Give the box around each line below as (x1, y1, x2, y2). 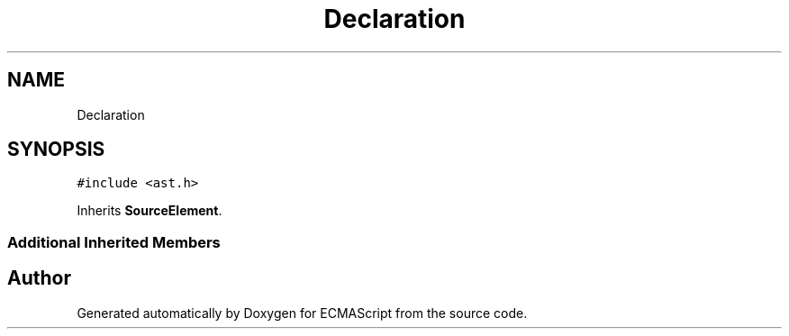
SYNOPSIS (7, 138, 105, 161)
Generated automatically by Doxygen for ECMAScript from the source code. (77, 304, 528, 321)
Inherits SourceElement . (77, 203, 222, 219)
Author (7, 267, 71, 290)
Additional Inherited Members (7, 232, 221, 251)
